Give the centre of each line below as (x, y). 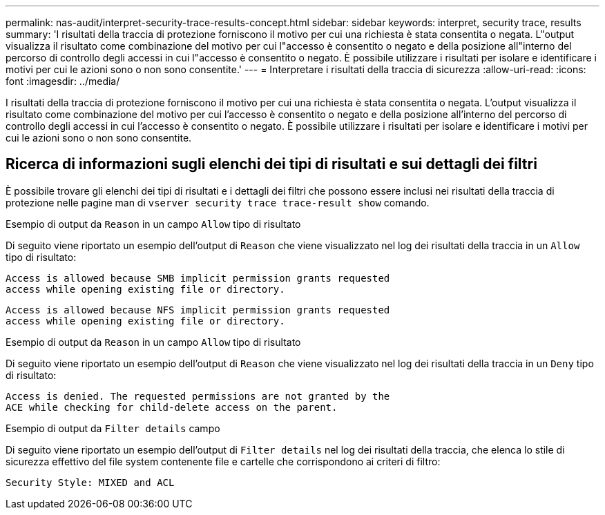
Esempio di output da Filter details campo (113, 428)
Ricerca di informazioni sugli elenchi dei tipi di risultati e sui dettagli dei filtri (271, 164)
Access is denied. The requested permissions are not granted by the (198, 396)
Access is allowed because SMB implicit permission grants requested (198, 278)
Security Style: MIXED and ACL (90, 482)
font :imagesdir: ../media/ (63, 81)
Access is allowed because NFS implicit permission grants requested (198, 310)
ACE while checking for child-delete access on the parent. (172, 407)
